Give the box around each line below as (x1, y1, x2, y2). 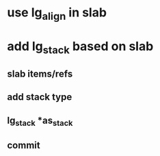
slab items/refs (7, 68, 73, 79)
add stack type (7, 91, 72, 103)
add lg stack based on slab (7, 38, 154, 56)
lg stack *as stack (7, 114, 73, 128)
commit (7, 140, 40, 151)
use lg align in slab (7, 5, 107, 23)
